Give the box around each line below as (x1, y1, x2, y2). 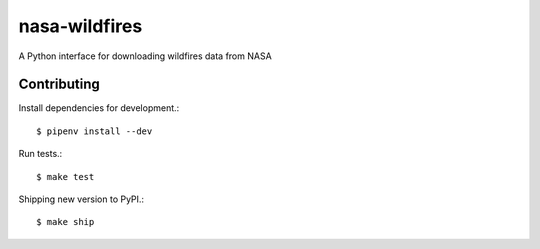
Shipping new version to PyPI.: (18, 193, 145, 205)
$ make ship (36, 216, 95, 228)
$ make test (36, 171, 95, 182)
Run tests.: (18, 148, 63, 160)
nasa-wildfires (18, 15, 143, 37)
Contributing (18, 76, 100, 93)
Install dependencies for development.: (18, 102, 180, 114)
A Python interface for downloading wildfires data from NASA (18, 50, 272, 62)
